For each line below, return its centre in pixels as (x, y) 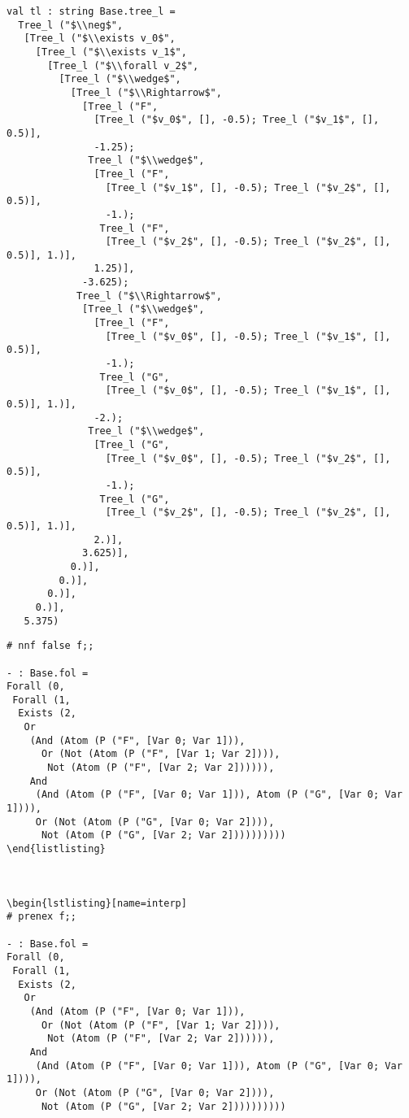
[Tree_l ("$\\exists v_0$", (100, 39)
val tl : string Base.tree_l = (91, 11)
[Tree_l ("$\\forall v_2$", (123, 65)
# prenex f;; (41, 917)
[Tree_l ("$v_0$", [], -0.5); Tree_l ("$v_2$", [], (248, 458)
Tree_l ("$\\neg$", (71, 25)
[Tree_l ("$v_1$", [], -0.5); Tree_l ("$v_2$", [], (248, 187)
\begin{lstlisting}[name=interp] (97, 903)
